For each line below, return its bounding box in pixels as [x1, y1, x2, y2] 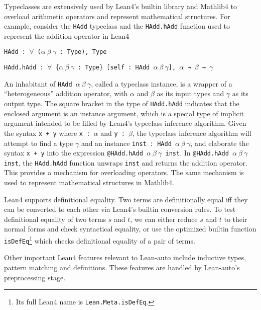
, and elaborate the [190, 137, 249, 148]
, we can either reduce [130, 213, 198, 224]
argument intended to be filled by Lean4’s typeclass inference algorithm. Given [4, 118, 246, 128]
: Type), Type [60, 48, 107, 56]
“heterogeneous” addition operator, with [4, 88, 128, 99]
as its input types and [157, 88, 224, 99]
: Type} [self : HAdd [78, 64, 150, 71]
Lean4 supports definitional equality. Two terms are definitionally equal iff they [4, 194, 248, 204]
